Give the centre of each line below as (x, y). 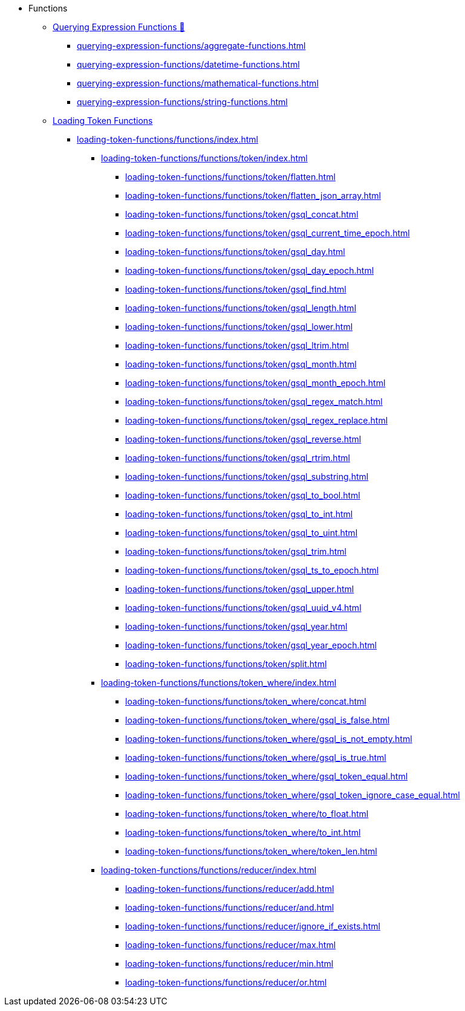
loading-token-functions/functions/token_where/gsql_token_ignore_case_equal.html (293, 795)
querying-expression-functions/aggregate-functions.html (191, 46)
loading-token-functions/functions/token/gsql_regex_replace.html (257, 420)
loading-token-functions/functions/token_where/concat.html (246, 701)
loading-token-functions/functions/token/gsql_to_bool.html (243, 495)
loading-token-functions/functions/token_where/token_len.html (251, 851)
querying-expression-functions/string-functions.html (182, 102)
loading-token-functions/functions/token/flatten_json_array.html (253, 195)
